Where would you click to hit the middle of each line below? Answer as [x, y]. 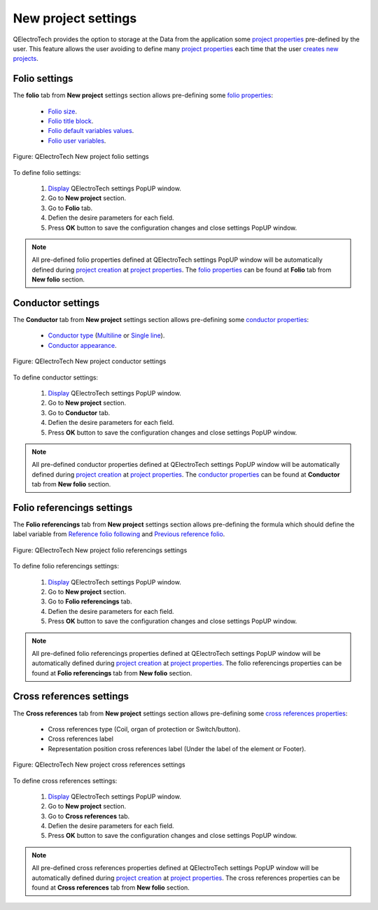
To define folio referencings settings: [66, 566]
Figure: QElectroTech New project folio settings [81, 157]
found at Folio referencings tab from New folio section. [112, 673]
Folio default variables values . [91, 131]
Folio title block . [71, 121]
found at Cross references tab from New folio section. [111, 888]
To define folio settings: [47, 172]
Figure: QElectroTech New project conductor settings [90, 361]
